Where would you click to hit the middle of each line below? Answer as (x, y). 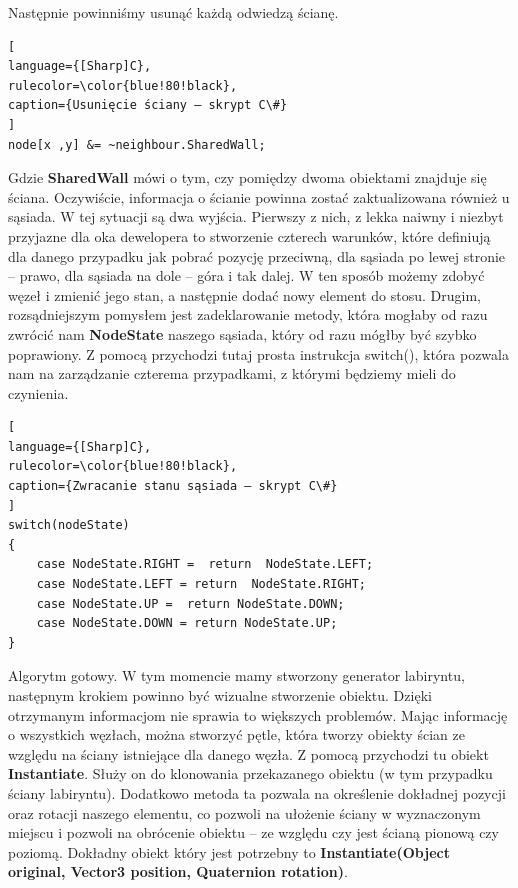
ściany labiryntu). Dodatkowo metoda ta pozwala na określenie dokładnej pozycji (257, 792)
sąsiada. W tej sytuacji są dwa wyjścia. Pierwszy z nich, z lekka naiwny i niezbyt (256, 216)
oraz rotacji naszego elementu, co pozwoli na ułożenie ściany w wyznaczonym (244, 812)
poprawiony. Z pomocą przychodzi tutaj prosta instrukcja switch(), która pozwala (258, 353)
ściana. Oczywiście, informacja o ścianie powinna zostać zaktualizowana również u (259, 196)
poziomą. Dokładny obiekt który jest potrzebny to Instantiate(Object (229, 851)
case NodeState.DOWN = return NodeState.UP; (187, 623)
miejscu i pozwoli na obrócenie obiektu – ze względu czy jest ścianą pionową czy (253, 832)
